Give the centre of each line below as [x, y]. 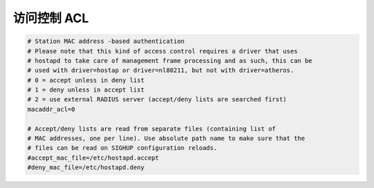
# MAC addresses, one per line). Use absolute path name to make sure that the [166, 138]
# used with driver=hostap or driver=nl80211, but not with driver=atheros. [161, 70]
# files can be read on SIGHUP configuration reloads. [122, 148]
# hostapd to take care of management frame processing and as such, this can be [170, 60]
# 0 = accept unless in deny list [86, 80]
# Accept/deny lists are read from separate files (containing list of [152, 129]
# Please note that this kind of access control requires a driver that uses [162, 51]
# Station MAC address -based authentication [106, 41]
